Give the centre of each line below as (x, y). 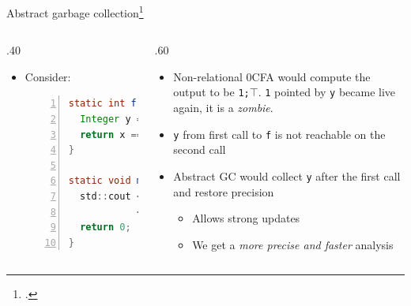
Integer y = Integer (145, 119)
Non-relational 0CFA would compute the (272, 76)
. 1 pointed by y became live (327, 92)
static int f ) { (128, 104)
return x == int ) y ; (134, 134)
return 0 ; (106, 228)
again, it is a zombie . (223, 108)
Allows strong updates (246, 218)
